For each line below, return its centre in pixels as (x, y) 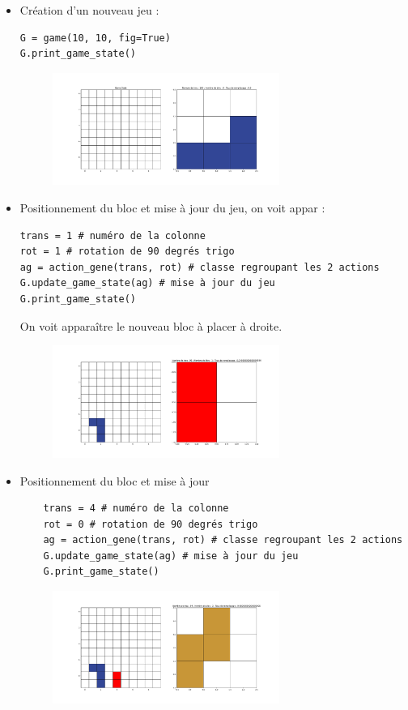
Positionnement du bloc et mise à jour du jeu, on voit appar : (172, 208)
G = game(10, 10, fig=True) (95, 38)
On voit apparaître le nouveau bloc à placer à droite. (151, 325)
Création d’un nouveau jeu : (89, 10)
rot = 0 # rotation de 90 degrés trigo (151, 524)
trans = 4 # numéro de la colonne (136, 509)
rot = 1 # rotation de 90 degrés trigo (127, 252)
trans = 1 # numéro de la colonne (113, 235)
